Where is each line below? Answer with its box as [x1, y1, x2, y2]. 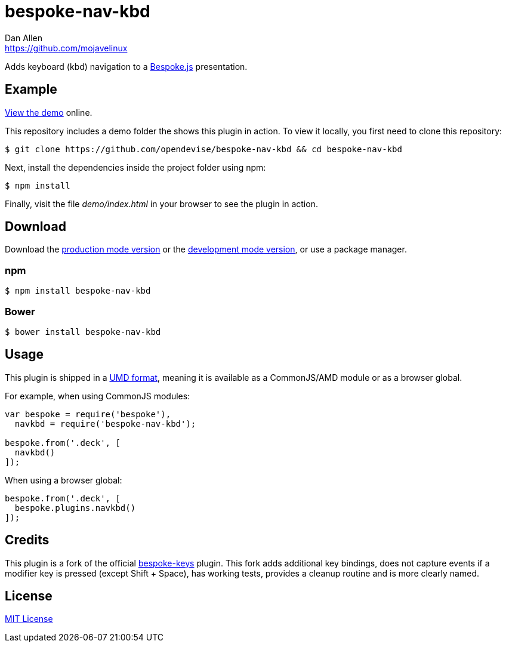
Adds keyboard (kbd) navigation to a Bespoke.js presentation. [5, 61, 248, 72]
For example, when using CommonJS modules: [5, 390, 190, 401]
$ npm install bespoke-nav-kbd [5, 286, 151, 296]
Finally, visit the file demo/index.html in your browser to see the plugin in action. [5, 198, 318, 209]
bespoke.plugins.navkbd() [14, 503, 136, 513]
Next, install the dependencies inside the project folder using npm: [5, 162, 266, 172]
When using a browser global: [5, 475, 122, 485]
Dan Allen [5, 32, 43, 43]
